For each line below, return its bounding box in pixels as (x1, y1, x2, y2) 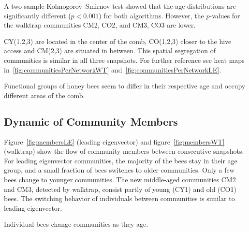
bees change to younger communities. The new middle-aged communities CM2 (4, 174, 236, 184)
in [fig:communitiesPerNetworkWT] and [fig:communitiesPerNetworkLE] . (4, 64, 221, 74)
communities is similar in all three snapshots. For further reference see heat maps (4, 55, 245, 65)
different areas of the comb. (4, 90, 85, 100)
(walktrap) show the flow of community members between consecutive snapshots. (4, 146, 244, 156)
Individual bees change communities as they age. (4, 219, 148, 229)
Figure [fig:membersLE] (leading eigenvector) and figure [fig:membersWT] (4, 136, 225, 146)
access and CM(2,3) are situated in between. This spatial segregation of (4, 45, 216, 56)
